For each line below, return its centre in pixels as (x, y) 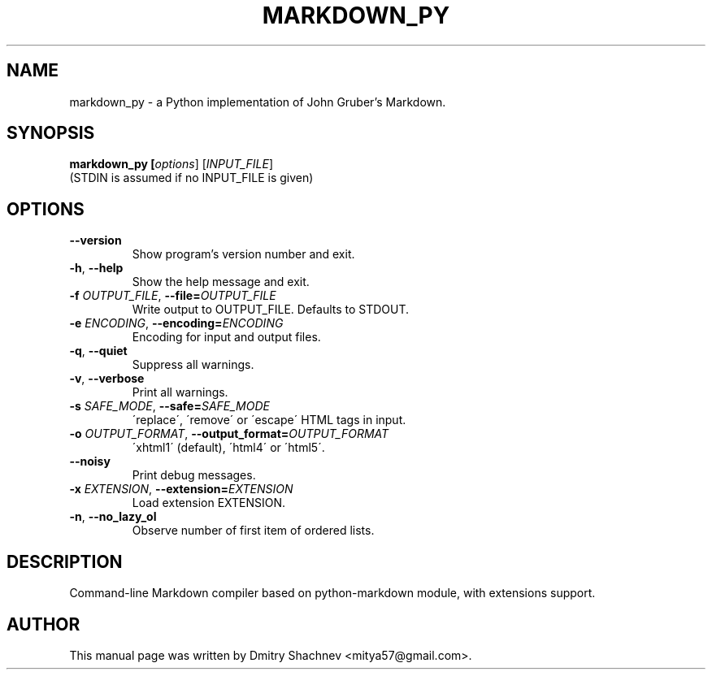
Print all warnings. (180, 392)
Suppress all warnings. (193, 365)
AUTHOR (43, 624)
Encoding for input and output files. (226, 337)
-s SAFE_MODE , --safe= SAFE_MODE (169, 406)
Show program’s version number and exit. (243, 254)
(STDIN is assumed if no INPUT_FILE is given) (191, 178)
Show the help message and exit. (221, 282)
